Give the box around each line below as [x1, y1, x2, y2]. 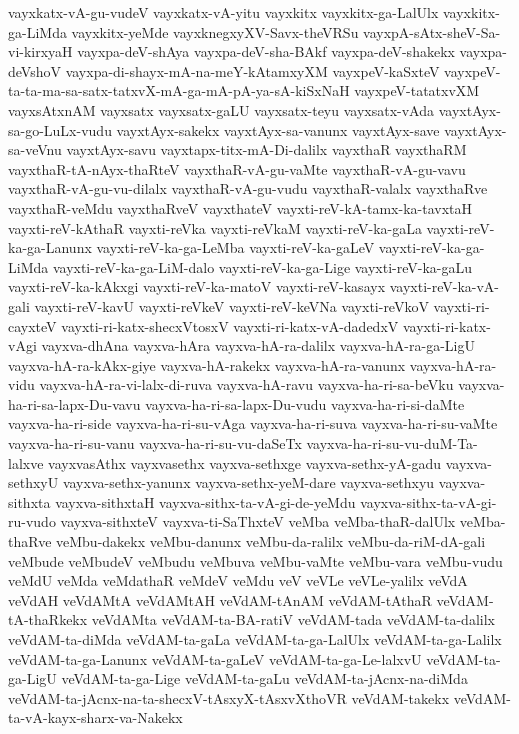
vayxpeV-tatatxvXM [354, 80, 480, 101]
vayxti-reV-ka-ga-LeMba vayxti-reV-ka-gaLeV [96, 237, 375, 258]
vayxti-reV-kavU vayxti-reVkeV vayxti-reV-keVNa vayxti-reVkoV [34, 295, 429, 316]
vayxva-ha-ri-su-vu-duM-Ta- [306, 433, 478, 454]
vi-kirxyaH [8, 41, 73, 62]
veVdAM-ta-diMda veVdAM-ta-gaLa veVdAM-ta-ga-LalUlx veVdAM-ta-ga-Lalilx [8, 629, 502, 649]
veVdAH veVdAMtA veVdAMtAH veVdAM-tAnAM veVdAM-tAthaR [8, 589, 432, 610]
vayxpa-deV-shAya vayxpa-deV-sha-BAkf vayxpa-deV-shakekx [77, 41, 455, 62]
